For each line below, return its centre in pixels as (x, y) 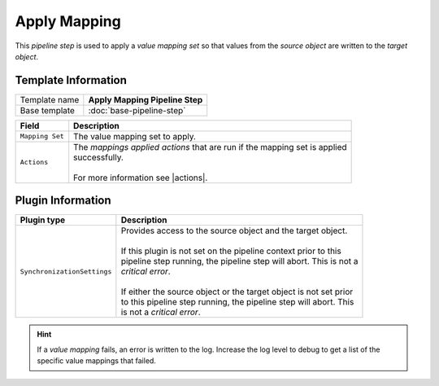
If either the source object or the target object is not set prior (237, 292)
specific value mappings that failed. (96, 361)
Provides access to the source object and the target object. (234, 230)
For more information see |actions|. (141, 178)
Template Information (71, 80)
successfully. (98, 157)
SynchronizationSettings (66, 272)
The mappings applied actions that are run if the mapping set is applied (210, 147)
